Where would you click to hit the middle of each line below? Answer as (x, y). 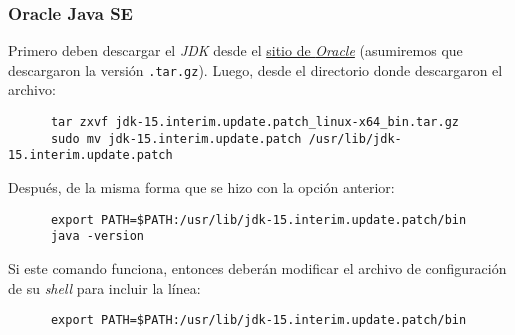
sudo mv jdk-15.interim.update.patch (176, 138)
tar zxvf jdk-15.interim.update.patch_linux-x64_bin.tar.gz (255, 122)
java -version (97, 236)
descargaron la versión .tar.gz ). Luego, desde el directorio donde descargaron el (255, 69)
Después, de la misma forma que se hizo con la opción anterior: (201, 187)
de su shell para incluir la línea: (104, 287)
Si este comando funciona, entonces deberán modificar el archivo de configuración (257, 267)
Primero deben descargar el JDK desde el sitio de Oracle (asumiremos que (235, 50)
